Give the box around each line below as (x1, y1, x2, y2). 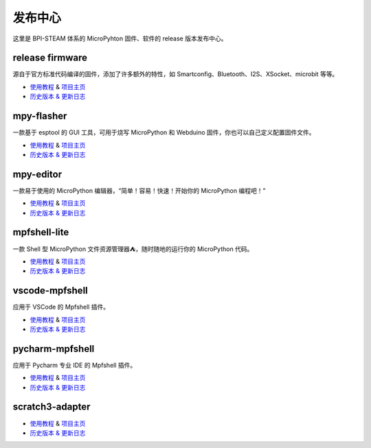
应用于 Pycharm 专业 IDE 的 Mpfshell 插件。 (12, 361, 137, 369)
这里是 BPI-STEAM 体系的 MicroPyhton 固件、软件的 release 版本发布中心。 (12, 34, 227, 43)
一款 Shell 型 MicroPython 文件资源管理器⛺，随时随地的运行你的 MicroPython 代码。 (12, 244, 254, 253)
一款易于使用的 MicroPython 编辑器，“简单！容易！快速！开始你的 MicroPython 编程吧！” (12, 186, 266, 195)
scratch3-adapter (12, 401, 91, 413)
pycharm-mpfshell (12, 343, 95, 355)
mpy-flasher (12, 110, 67, 122)
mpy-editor (12, 168, 63, 180)
